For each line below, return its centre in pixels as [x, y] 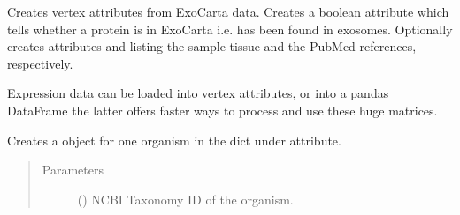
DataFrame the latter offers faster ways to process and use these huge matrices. [222, 110]
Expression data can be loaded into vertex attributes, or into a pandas [198, 93]
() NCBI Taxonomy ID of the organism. [185, 199]
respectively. [40, 63]
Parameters [73, 170]
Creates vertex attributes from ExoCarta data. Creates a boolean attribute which [228, 11]
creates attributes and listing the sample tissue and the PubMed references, [212, 46]
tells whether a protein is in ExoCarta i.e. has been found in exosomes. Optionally [230, 29]
